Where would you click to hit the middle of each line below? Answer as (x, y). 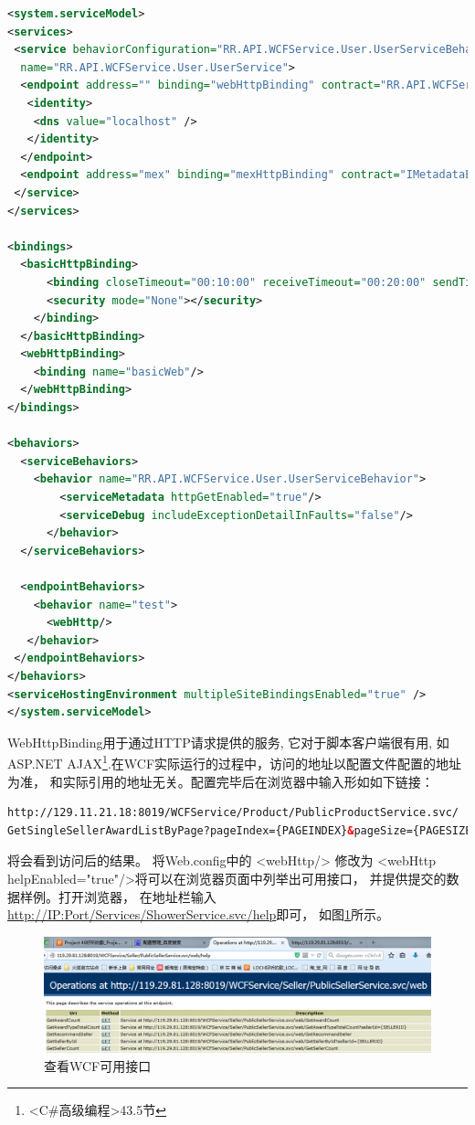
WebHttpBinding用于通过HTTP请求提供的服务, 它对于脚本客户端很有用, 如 (228, 742)
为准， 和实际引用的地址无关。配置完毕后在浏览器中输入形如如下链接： (221, 781)
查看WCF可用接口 (98, 1065)
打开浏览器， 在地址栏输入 (137, 896)
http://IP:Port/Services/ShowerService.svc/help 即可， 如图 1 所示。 (199, 914)
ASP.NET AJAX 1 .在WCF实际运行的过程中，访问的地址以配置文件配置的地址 (235, 762)
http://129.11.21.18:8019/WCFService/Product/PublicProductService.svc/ (233, 813)
